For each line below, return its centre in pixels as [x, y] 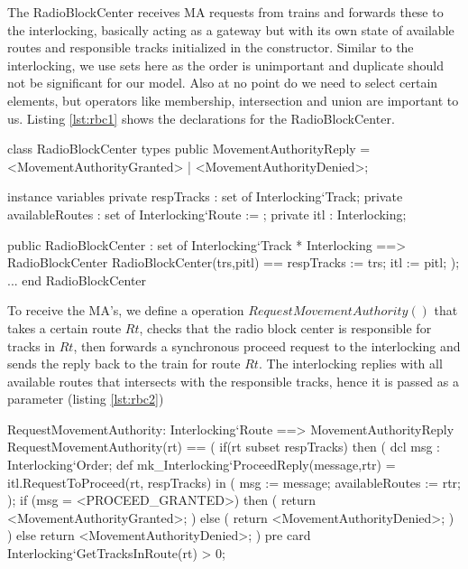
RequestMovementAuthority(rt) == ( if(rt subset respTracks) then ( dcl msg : [224, 447]
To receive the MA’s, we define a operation [126, 310]
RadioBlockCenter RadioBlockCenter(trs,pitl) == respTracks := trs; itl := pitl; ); [234, 262]
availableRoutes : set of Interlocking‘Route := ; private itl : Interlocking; [207, 214]
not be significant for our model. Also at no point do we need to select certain [223, 83]
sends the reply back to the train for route [124, 364]
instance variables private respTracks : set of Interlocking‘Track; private [205, 196]
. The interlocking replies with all [350, 364]
